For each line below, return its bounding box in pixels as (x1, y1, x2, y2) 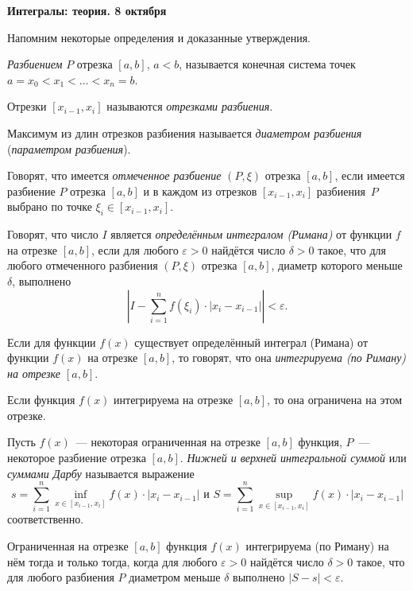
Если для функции (7, 333, 96, 350)
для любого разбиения (7, 569, 114, 585)
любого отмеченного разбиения (7, 257, 158, 274)
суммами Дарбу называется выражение (7, 465, 195, 481)
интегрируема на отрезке (114, 391, 234, 408)
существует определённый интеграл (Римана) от (134, 333, 369, 350)
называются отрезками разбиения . (106, 98, 273, 115)
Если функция (7, 391, 75, 408)
